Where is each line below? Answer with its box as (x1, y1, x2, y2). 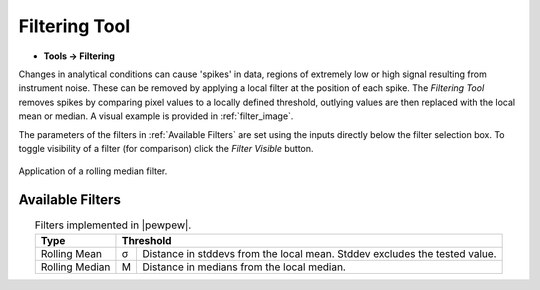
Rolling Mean (40, 246, 102, 260)
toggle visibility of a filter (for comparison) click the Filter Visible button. (18, 142, 314, 154)
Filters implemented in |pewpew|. (34, 218, 192, 232)
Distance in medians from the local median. (141, 260, 347, 274)
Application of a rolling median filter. (18, 165, 168, 177)
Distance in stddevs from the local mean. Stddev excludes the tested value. (141, 246, 497, 260)
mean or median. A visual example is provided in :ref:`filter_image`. (18, 110, 294, 122)
